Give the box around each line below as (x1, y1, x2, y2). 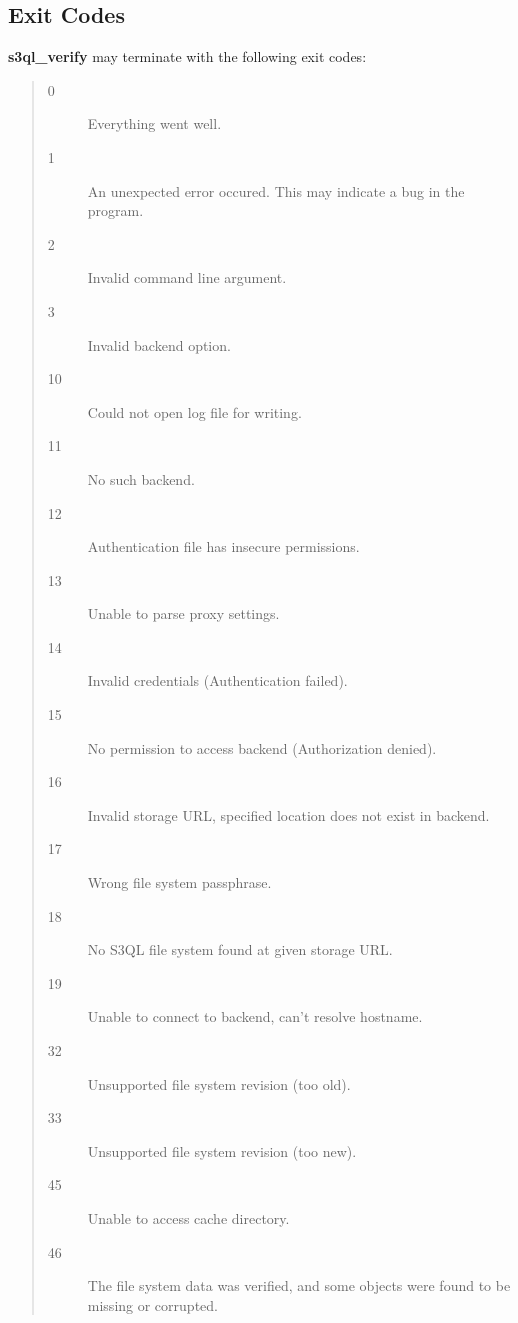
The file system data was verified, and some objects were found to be (87, 1275, 511, 1296)
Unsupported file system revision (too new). (87, 1140, 357, 1161)
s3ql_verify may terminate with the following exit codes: (8, 46, 367, 67)
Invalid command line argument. (87, 267, 287, 288)
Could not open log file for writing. (87, 401, 302, 422)
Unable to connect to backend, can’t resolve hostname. (87, 1006, 423, 1027)
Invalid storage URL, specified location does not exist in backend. (87, 804, 490, 825)
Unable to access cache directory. (87, 1207, 290, 1228)
